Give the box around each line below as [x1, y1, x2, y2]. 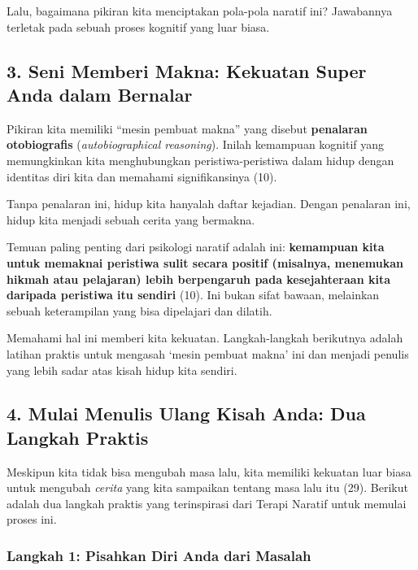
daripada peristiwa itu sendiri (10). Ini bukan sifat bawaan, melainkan [7, 286, 380, 303]
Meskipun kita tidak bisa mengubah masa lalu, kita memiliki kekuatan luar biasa [7, 463, 411, 480]
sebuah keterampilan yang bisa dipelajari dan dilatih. [7, 302, 272, 319]
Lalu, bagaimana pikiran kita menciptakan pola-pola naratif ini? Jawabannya [7, 2, 393, 19]
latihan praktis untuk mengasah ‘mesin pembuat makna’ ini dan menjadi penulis [7, 345, 409, 362]
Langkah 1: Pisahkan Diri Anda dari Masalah [7, 545, 311, 565]
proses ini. [7, 511, 57, 528]
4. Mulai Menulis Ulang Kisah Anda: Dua [7, 401, 366, 426]
